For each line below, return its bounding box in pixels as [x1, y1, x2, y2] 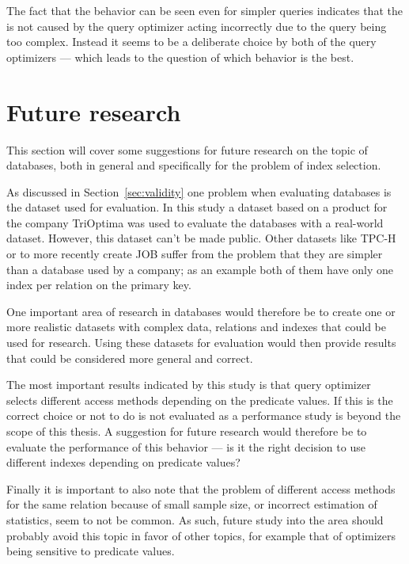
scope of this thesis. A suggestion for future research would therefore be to [6, 423, 367, 439]
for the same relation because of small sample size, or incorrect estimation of [6, 496, 377, 513]
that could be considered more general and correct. [6, 349, 253, 366]
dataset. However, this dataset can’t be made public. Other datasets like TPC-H [6, 230, 396, 246]
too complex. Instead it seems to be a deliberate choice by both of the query [6, 33, 377, 50]
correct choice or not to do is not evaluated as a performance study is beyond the [6, 407, 401, 424]
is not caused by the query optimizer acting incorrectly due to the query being [6, 17, 387, 34]
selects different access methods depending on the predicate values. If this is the [6, 391, 393, 408]
